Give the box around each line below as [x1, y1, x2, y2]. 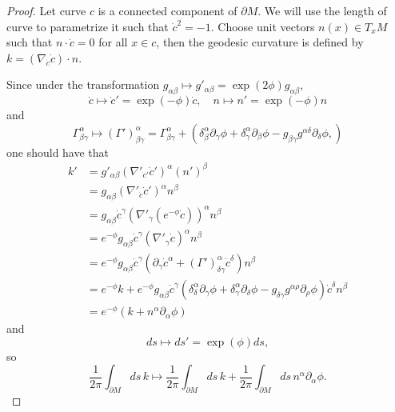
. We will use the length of [257, 2, 387, 18]
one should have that [6, 143, 110, 160]
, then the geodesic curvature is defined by [156, 34, 364, 50]
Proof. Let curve [6, 2, 86, 18]
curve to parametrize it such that [6, 18, 169, 34]
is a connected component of [98, 2, 237, 18]
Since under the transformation [6, 76, 160, 93]
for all [98, 34, 128, 50]
